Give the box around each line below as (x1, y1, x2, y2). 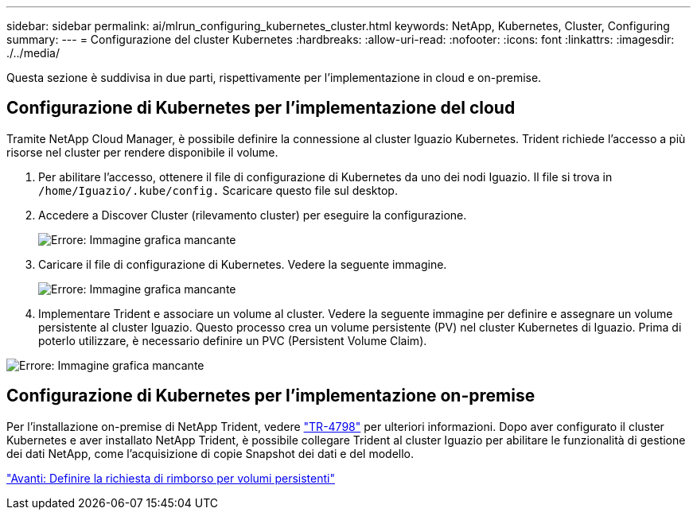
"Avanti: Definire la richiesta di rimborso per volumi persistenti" (6, 471, 335, 485)
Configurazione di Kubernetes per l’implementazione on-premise (6, 386, 535, 406)
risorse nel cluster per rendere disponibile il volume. (6, 145, 278, 159)
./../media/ (6, 46, 60, 60)
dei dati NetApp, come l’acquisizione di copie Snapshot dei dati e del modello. (6, 446, 415, 460)
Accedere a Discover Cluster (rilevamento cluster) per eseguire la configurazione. (38, 208, 467, 222)
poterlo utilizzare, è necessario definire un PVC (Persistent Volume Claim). (38, 333, 427, 347)
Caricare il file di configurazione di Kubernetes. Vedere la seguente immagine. (38, 257, 447, 271)
